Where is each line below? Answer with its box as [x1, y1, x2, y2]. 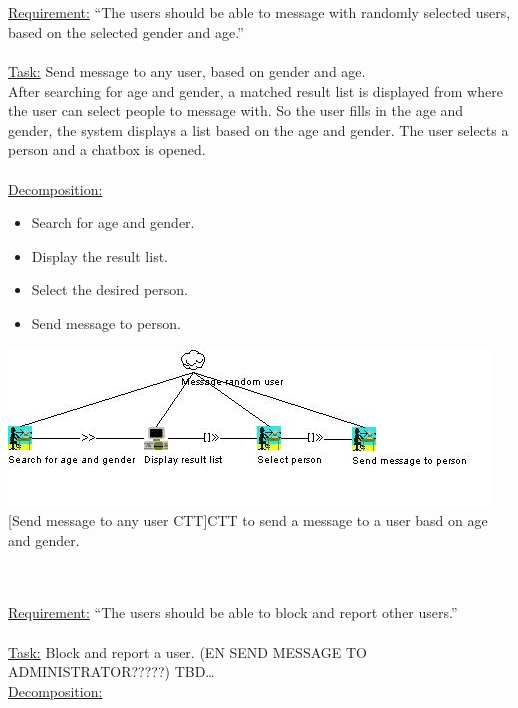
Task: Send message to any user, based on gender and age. [8, 60, 366, 81]
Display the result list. [31, 245, 168, 266]
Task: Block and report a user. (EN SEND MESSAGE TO [8, 641, 367, 662]
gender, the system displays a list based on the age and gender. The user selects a [8, 119, 509, 140]
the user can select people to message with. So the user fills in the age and [8, 100, 464, 121]
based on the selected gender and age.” [8, 21, 244, 42]
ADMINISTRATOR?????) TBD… [8, 661, 215, 682]
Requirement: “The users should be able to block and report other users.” [8, 602, 458, 623]
